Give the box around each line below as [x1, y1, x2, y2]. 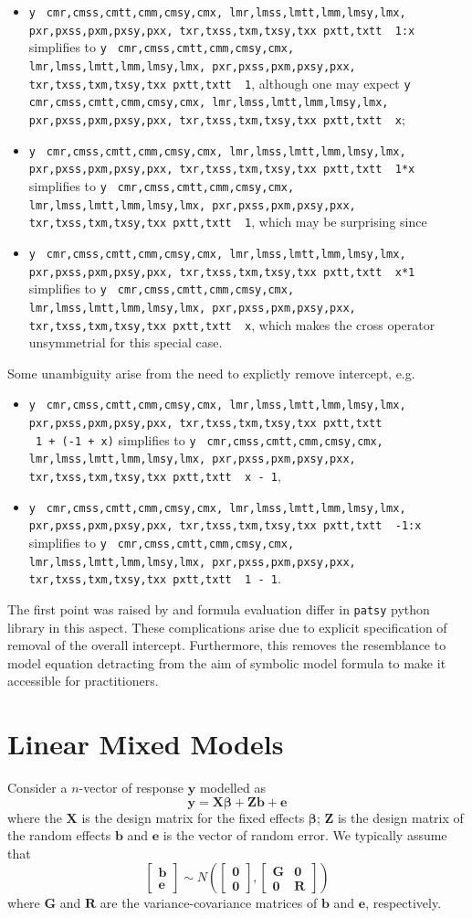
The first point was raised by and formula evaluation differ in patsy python [7, 599, 430, 618]
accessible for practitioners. [7, 671, 159, 690]
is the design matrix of [337, 807, 464, 827]
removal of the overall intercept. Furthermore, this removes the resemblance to [7, 635, 446, 655]
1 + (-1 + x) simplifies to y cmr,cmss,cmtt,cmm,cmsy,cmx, [35, 430, 383, 449]
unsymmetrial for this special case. [28, 333, 223, 352]
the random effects [7, 826, 111, 845]
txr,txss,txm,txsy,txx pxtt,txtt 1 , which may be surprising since [28, 212, 427, 231]
